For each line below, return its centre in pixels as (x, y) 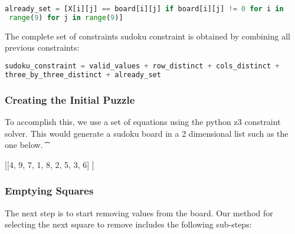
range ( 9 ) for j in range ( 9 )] (66, 17)
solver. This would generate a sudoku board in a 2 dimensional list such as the (147, 133)
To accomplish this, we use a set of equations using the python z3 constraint (143, 121)
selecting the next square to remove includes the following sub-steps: (128, 224)
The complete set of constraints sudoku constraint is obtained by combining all (147, 36)
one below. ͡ (25, 145)
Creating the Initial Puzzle (70, 99)
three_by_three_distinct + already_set (83, 75)
